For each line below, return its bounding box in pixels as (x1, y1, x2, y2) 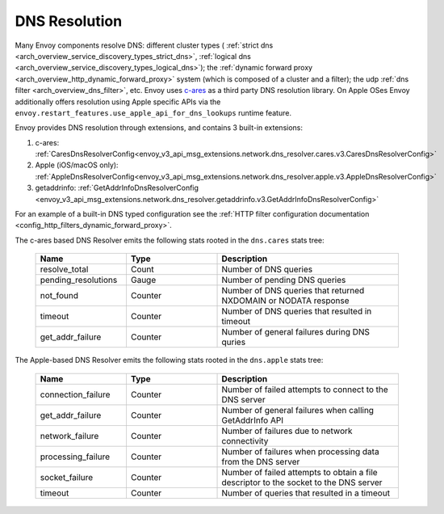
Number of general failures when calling (221, 404, 375, 415)
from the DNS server (221, 456, 300, 467)
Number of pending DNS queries (221, 275, 346, 286)
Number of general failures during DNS (221, 327, 371, 338)
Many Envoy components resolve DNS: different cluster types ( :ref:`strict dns (15, 40, 274, 50)
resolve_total (40, 263, 89, 275)
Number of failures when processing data (221, 445, 379, 457)
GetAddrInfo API (221, 415, 284, 426)
